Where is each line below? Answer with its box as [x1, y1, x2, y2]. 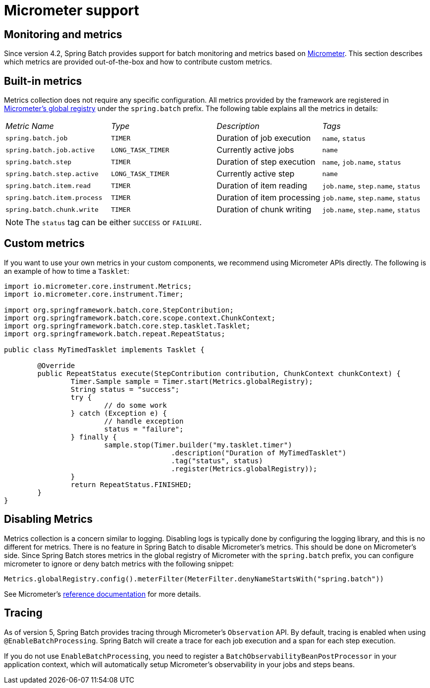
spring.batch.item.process [5, 193, 103, 201]
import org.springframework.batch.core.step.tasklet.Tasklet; [4, 321, 251, 330]
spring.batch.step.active [5, 170, 99, 178]
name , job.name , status [322, 157, 401, 167]
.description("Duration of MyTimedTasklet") [171, 448, 347, 457]
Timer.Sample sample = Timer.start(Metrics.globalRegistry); [70, 377, 313, 385]
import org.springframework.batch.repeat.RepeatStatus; [4, 329, 225, 338]
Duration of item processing [216, 192, 321, 203]
